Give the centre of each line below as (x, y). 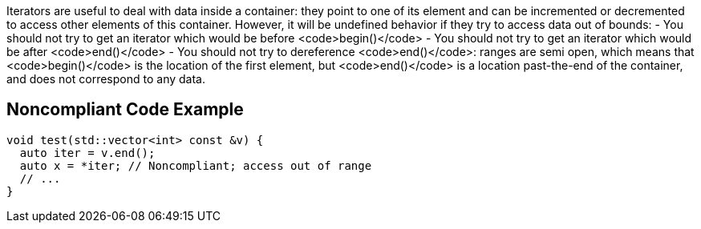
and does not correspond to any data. (106, 79)
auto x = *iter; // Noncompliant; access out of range (196, 165)
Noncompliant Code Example (125, 110)
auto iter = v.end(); (87, 153)
